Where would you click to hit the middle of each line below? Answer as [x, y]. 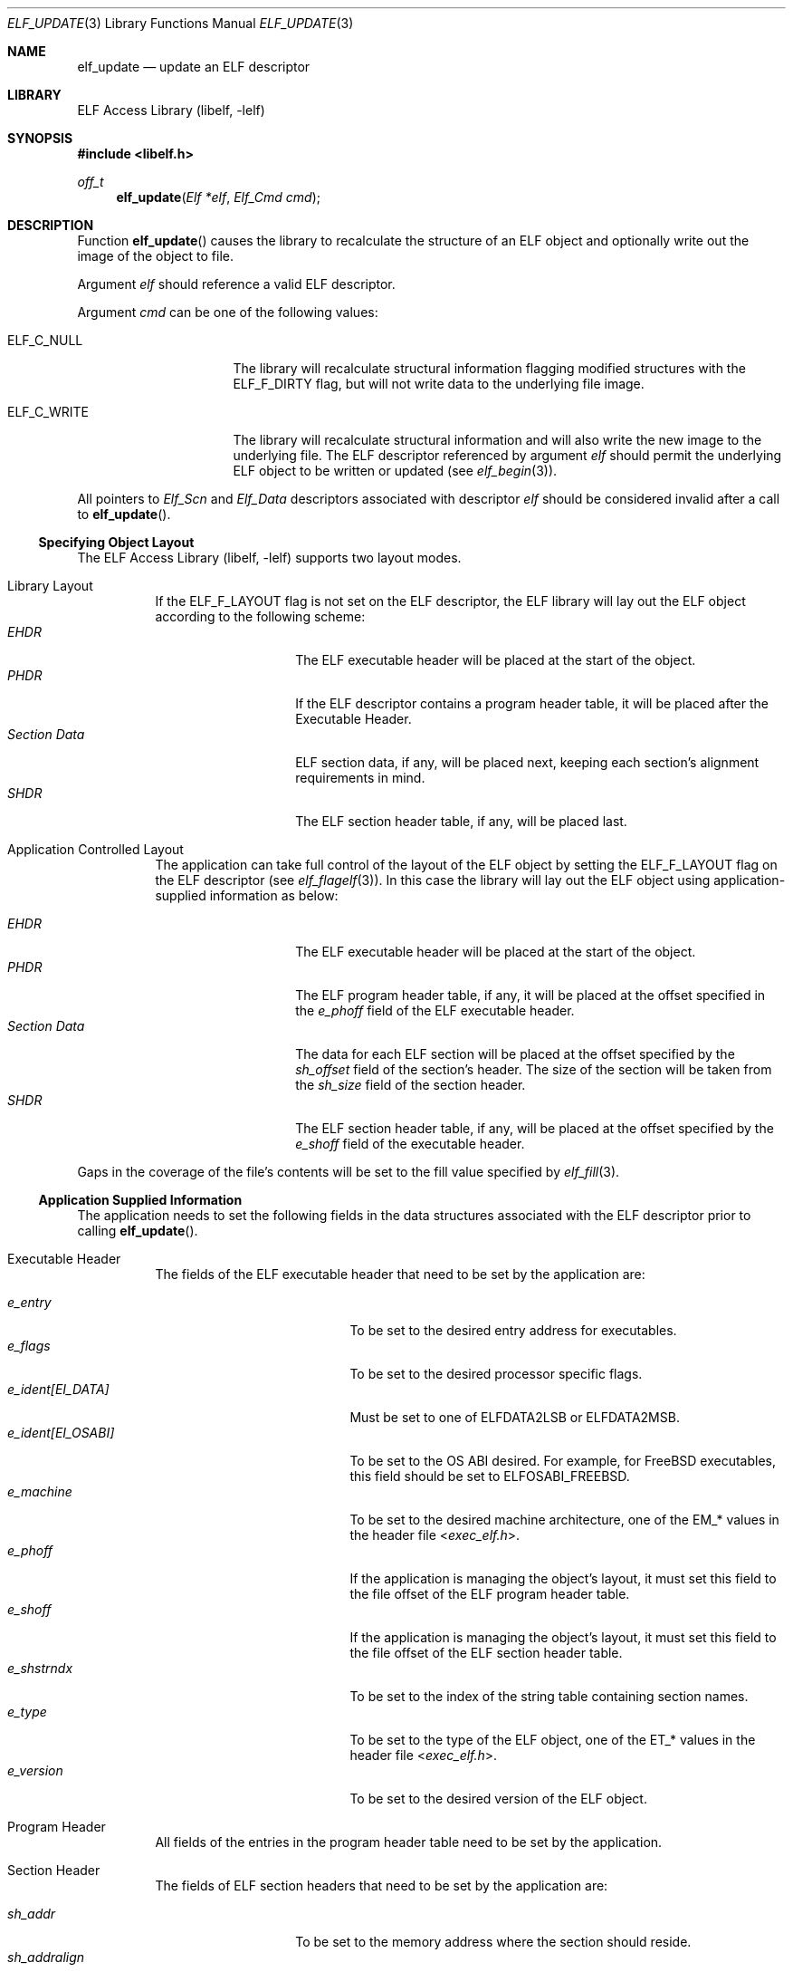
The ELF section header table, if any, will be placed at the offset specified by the [535, 1128]
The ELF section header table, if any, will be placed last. [461, 821]
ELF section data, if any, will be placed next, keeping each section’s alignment [527, 762]
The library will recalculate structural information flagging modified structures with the [489, 368]
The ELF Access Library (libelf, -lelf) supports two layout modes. [269, 558]
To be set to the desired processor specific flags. [496, 1374]
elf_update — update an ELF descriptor [194, 67]
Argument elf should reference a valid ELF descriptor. [236, 284]
